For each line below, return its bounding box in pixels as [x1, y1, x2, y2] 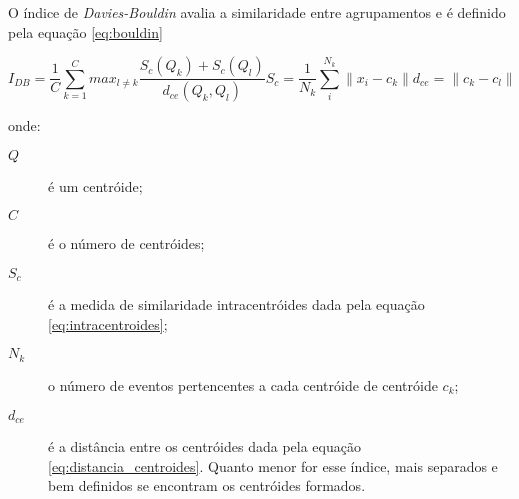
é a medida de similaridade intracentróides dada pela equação [48, 294, 425, 315]
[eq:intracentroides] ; [48, 313, 168, 334]
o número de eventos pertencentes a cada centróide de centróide [48, 374, 438, 395]
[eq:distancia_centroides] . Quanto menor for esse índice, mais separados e [48, 455, 498, 476]
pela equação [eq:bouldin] [8, 21, 163, 42]
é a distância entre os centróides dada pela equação [48, 435, 361, 456]
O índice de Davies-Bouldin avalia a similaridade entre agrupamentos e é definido [8, 2, 506, 22]
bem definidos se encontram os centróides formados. [48, 475, 366, 496]
